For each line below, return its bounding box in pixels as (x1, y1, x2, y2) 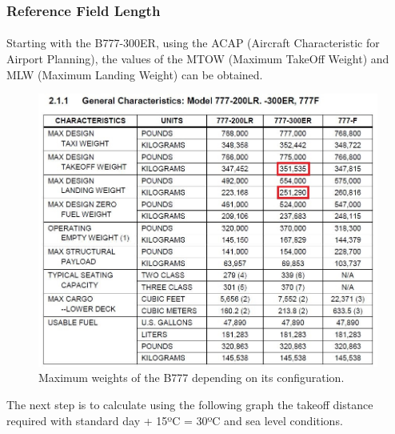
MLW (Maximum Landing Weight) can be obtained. (6, 66, 263, 82)
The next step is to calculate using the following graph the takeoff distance (6, 396, 373, 413)
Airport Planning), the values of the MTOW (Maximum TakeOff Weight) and (6, 50, 389, 67)
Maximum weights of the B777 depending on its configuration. (38, 369, 345, 386)
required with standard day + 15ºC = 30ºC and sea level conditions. (6, 412, 343, 428)
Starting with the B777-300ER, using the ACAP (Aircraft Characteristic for (6, 34, 380, 51)
